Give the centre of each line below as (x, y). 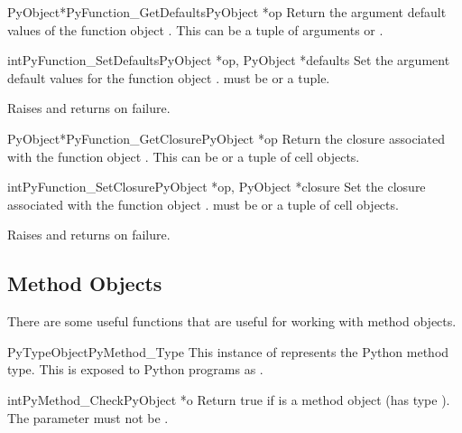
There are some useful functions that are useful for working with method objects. (232, 321)
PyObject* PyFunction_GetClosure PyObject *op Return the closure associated (226, 138)
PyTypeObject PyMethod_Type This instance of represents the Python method (228, 351)
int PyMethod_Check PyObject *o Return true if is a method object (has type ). (229, 399)
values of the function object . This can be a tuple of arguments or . (195, 29)
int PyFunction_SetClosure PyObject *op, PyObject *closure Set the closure (217, 187)
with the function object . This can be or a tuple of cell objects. (184, 156)
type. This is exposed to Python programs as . (135, 369)
